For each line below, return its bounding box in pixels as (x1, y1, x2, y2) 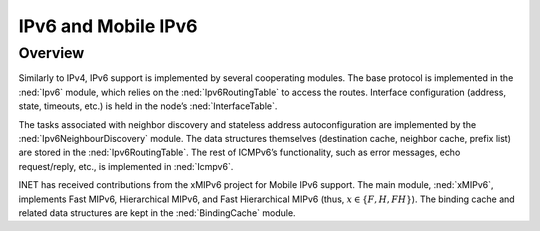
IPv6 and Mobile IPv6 (18, 15, 198, 37)
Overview (18, 44, 85, 62)
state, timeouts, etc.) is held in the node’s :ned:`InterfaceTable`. (18, 100, 278, 112)
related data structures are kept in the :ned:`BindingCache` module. (18, 206, 296, 219)
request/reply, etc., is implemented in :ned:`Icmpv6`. (18, 160, 234, 172)
